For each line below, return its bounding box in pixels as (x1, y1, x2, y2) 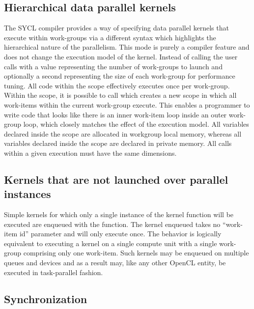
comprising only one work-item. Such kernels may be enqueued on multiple (23, 248, 249, 258)
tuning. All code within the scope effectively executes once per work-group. (4, 80, 230, 90)
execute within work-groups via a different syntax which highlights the (4, 32, 216, 42)
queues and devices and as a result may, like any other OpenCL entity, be (4, 257, 226, 268)
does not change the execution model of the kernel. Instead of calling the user (4, 51, 238, 61)
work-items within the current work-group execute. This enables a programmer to (4, 99, 250, 110)
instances (4, 186, 51, 201)
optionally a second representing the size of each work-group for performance (4, 71, 235, 81)
